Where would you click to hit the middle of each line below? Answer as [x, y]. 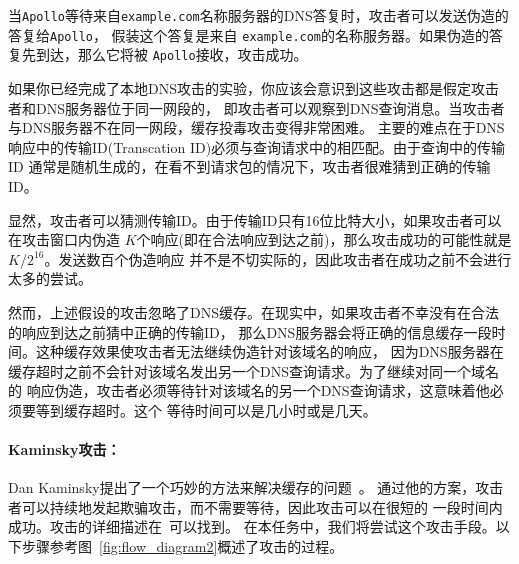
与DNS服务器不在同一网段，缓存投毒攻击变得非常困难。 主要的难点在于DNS [256, 127]
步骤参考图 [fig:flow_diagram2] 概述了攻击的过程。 [182, 546]
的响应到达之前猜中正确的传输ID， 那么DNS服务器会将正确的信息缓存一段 [250, 331]
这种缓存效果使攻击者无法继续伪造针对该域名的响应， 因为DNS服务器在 [269, 351]
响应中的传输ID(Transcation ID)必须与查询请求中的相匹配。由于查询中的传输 [257, 146]
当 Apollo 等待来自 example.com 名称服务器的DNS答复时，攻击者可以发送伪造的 [258, 15]
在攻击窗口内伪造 [64, 239]
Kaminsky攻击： [64, 449]
